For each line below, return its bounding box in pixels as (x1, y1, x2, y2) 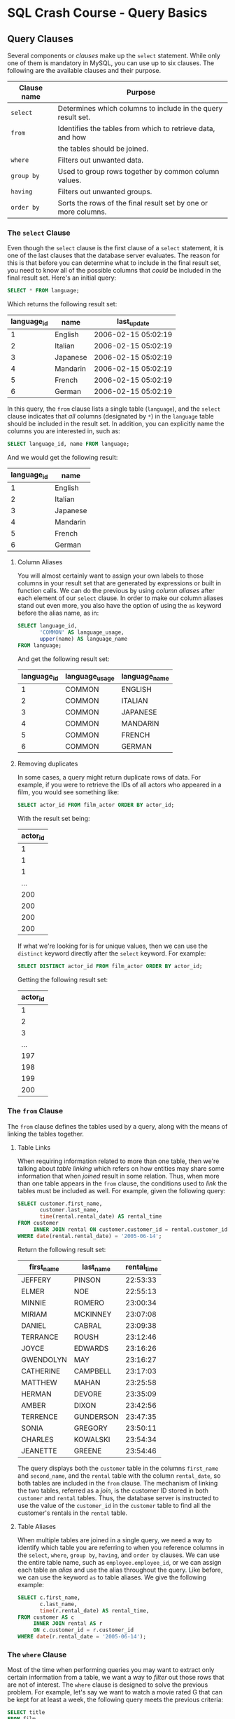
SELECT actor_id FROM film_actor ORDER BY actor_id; (17, 801, 175, 809)
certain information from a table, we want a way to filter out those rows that (7, 1673, 225, 1682)
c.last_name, (39, 1601, 78, 1608)
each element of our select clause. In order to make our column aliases (17, 594, 224, 602)
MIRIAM (20, 1309, 48, 1319)
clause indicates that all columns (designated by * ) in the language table (7, 412, 215, 421)
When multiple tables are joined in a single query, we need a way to (17, 1535, 212, 1544)
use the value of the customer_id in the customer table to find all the (17, 1501, 211, 1509)
